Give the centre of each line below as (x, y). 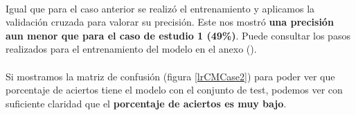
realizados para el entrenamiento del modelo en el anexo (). (131, 49)
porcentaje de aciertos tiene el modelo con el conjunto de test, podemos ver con (174, 90)
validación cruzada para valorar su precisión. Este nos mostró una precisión (170, 22)
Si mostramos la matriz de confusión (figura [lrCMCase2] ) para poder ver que (170, 76)
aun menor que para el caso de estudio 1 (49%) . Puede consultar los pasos (178, 35)
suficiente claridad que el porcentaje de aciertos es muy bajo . (146, 103)
